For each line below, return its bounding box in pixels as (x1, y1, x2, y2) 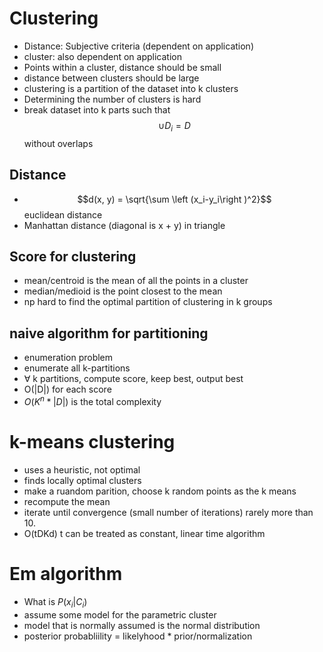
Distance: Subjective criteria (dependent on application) (23, 40, 254, 52)
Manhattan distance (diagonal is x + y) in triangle (23, 219, 226, 231)
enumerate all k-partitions (23, 362, 131, 374)
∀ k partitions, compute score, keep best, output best (23, 373, 244, 385)
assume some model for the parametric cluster (23, 608, 217, 621)
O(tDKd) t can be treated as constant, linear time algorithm (23, 527, 266, 539)
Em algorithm (9, 562, 123, 585)
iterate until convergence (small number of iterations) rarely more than (23, 506, 314, 518)
